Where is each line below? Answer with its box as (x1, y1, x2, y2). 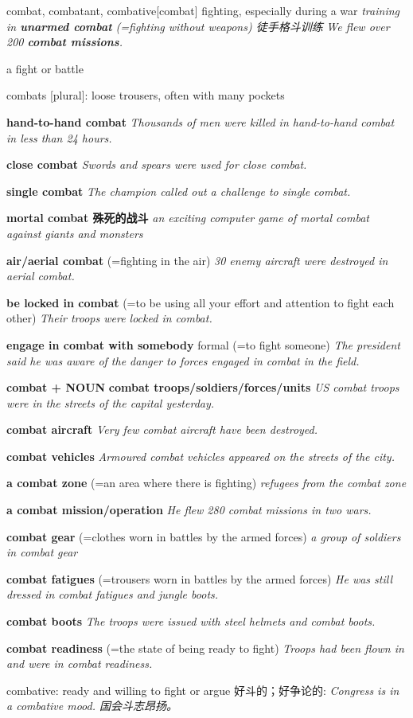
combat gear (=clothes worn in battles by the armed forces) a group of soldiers (6, 528, 401, 544)
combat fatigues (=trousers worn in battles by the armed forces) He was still (6, 570, 392, 587)
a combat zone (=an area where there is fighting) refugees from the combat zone (6, 474, 407, 491)
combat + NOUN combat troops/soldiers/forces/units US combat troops (6, 379, 399, 396)
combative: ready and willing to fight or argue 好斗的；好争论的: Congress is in (6, 681, 399, 698)
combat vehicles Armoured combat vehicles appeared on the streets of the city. (6, 447, 395, 464)
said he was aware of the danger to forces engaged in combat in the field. (6, 352, 360, 369)
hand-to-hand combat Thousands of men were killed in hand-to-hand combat (6, 113, 395, 130)
